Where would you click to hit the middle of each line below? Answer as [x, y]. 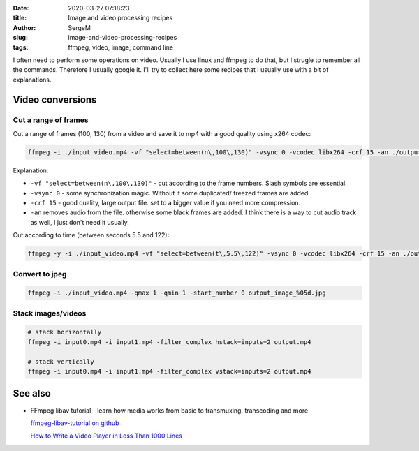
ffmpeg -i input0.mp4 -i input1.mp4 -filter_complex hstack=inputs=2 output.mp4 [169, 342]
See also [32, 393]
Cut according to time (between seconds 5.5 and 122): [91, 235]
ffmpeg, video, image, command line [121, 47]
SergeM [79, 27]
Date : [21, 8]
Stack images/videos [50, 313]
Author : [24, 27]
